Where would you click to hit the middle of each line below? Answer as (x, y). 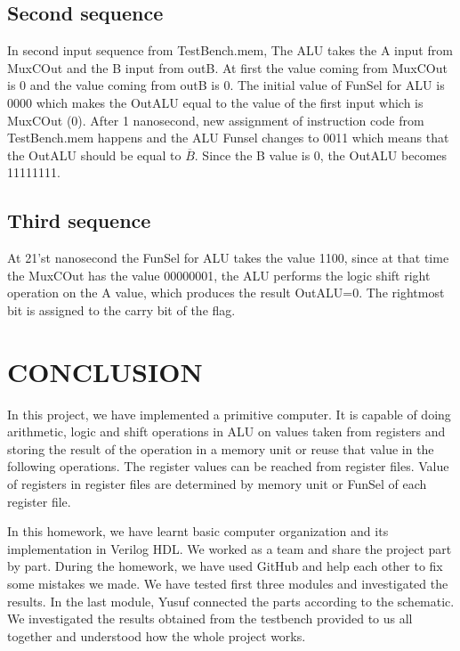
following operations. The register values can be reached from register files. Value (228, 466)
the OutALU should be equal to (94, 155)
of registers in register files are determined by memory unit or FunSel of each (217, 484)
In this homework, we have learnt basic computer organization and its (198, 531)
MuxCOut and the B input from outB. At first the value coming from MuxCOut (227, 67)
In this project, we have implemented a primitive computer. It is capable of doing (229, 414)
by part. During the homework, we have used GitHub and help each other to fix (225, 566)
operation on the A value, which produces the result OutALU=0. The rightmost (226, 293)
